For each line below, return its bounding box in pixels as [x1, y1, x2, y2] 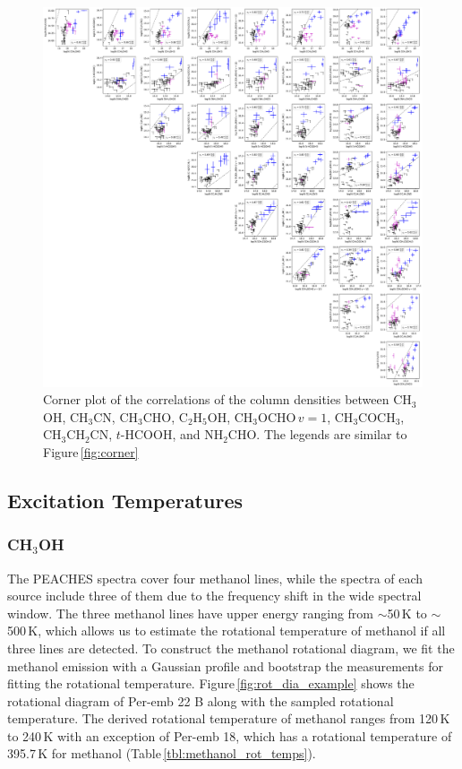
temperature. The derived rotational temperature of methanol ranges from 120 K [7, 709, 450, 728]
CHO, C [142, 407, 188, 426]
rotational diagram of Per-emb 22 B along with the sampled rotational [7, 691, 394, 710]
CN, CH [93, 407, 139, 426]
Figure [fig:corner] [43, 442, 139, 461]
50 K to [387, 603, 427, 622]
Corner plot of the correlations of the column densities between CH [43, 390, 412, 409]
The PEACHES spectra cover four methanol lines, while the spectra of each [7, 568, 423, 587]
